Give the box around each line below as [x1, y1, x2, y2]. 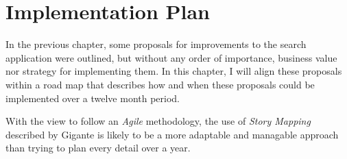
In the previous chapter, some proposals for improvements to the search [5, 37, 307, 51]
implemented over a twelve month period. [5, 90, 180, 105]
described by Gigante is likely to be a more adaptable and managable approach [5, 127, 339, 141]
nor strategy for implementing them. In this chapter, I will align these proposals [5, 64, 342, 78]
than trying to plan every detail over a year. [5, 140, 191, 155]
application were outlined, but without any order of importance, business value [5, 50, 337, 64]
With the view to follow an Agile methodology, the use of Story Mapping [5, 114, 311, 128]
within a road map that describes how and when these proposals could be [5, 77, 315, 91]
